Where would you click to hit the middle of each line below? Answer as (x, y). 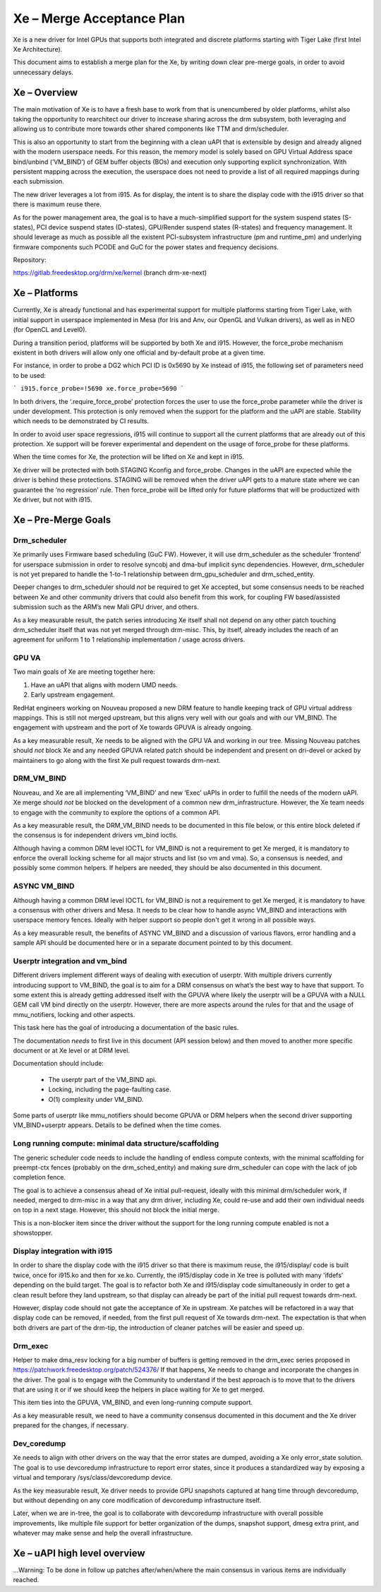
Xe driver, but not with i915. (53, 500)
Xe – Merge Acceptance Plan (99, 18)
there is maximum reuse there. (57, 204)
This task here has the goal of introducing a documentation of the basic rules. (126, 1028)
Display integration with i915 (63, 1252)
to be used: (29, 375)
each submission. (39, 182)
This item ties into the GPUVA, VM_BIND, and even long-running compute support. (133, 1403)
